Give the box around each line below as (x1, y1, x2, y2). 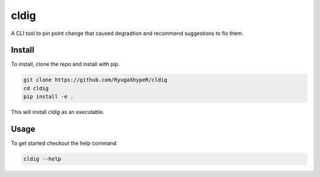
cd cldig (23, 85, 49, 91)
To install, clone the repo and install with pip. (11, 61, 120, 68)
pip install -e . (23, 93, 74, 100)
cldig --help (23, 156, 62, 163)
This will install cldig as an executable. (11, 109, 105, 116)
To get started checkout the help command (11, 140, 117, 147)
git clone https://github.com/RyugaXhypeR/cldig (23, 77, 168, 83)
